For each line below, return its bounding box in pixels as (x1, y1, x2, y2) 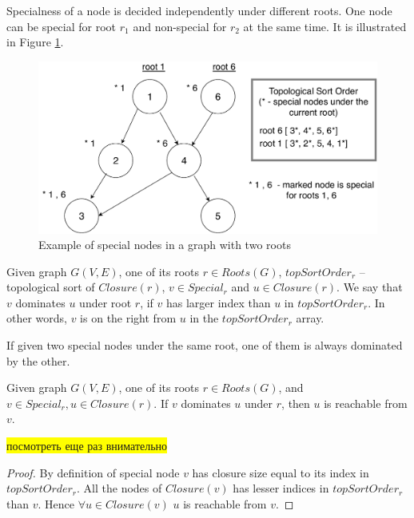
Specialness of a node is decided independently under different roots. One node (6, 2, 392, 18)
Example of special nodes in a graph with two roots (38, 236, 291, 253)
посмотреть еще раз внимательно (6, 437, 168, 454)
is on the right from (80, 310, 177, 326)
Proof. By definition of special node (6, 464, 180, 480)
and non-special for (133, 18, 227, 34)
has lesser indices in (233, 480, 329, 496)
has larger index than (166, 294, 271, 310)
